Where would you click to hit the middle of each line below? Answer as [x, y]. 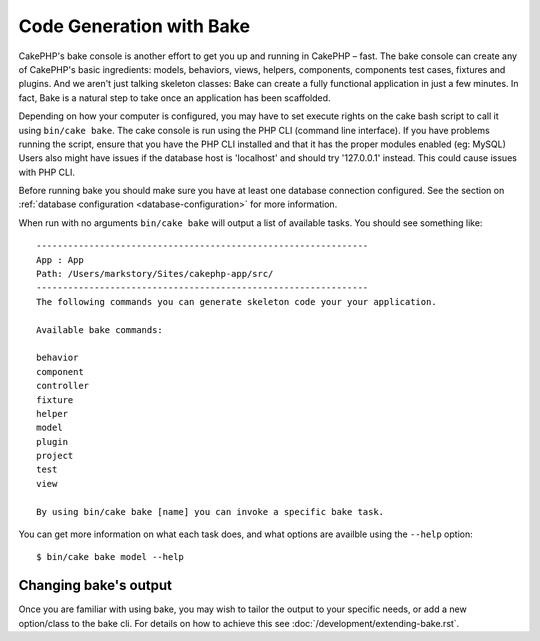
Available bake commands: [100, 329]
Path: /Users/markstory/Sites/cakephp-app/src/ [155, 274]
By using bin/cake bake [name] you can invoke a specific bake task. [210, 511]
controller [63, 386]
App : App [60, 259]
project [55, 456]
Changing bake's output [95, 585]
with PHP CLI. [46, 172]
